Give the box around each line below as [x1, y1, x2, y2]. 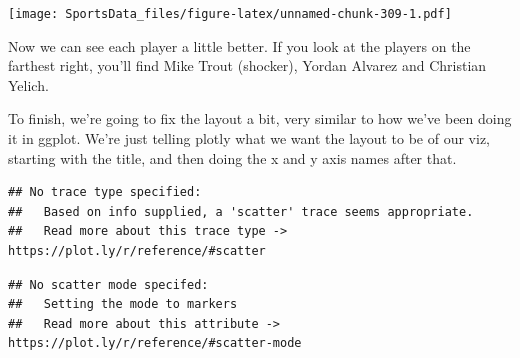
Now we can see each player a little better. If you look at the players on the [8, 35, 471, 56]
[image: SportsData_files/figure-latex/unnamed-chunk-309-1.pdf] [8, 7, 452, 21]
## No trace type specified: [8, 185, 202, 200]
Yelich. [8, 74, 49, 95]
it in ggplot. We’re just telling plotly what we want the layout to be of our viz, [8, 128, 491, 149]
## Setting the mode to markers [8, 297, 238, 312]
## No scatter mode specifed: [8, 277, 209, 292]
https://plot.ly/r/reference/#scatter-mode [8, 336, 302, 351]
